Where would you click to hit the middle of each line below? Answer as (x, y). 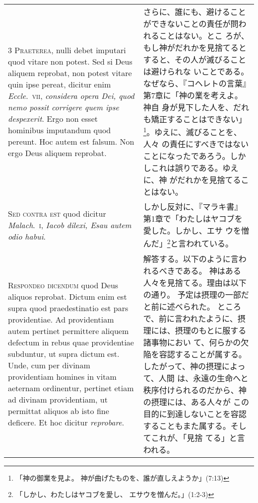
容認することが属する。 (203, 354)
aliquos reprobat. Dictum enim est (67, 297)
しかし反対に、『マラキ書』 (193, 207)
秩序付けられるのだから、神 (195, 390)
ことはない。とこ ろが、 (204, 36)
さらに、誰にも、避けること (194, 12)
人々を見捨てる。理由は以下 (195, 282)
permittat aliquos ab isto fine (59, 411)
